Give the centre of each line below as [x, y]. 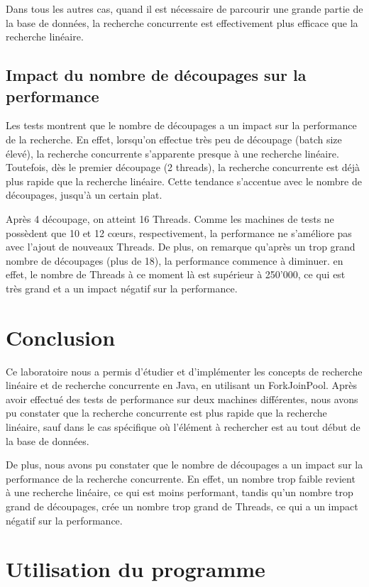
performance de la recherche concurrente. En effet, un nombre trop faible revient [181, 478]
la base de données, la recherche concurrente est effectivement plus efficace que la [182, 22]
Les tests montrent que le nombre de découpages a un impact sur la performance [181, 125]
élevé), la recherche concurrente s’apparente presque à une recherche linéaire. [172, 153]
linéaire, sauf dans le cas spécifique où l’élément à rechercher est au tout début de [183, 427]
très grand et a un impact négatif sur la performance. [122, 288]
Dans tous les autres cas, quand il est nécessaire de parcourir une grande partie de [184, 9]
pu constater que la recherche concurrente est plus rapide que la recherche [166, 413]
